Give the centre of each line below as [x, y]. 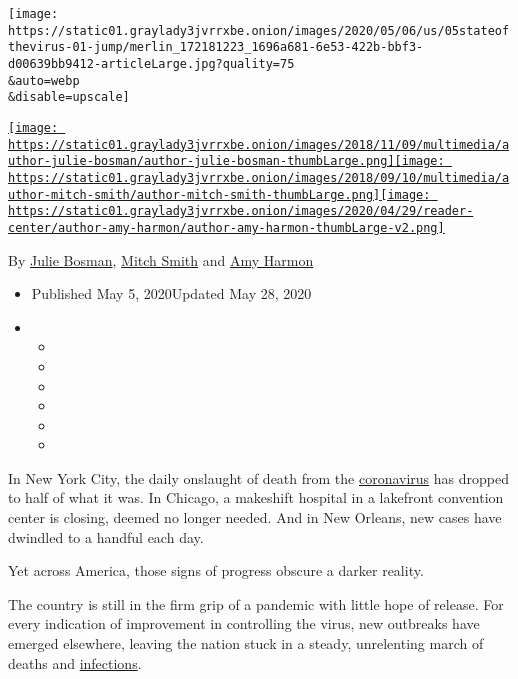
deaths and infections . [75, 662]
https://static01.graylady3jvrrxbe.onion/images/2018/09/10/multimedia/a [259, 177]
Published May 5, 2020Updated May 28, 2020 [171, 293]
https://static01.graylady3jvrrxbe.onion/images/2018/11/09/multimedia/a [259, 144]
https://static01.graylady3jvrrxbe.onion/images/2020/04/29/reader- [241, 211]
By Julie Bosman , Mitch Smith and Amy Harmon [161, 259]
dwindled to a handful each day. [106, 536]
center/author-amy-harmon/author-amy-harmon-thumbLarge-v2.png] [226, 227]
